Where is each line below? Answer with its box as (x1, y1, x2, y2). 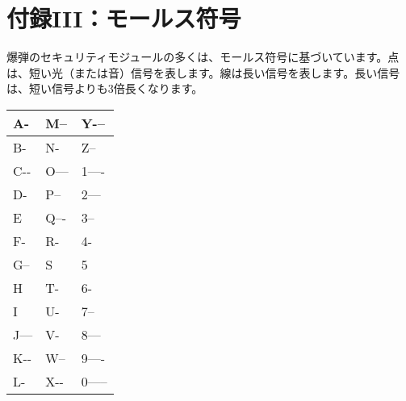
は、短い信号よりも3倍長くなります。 (6, 80, 203, 97)
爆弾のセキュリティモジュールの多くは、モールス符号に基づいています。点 (6, 48, 400, 65)
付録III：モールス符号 (6, 2, 241, 35)
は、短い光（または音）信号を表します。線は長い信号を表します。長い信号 (6, 64, 400, 81)
